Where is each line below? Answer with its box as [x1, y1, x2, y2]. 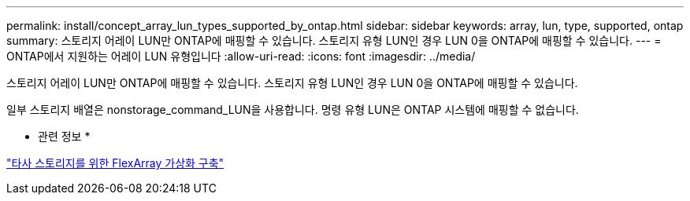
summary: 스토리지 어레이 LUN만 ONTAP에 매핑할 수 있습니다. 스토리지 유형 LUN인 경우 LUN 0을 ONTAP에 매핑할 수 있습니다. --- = [6, 34, 662, 47]
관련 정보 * [38, 130, 91, 143]
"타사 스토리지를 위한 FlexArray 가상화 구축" [6, 156, 224, 170]
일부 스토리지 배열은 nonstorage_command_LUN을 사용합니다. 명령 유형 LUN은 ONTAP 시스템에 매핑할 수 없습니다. [6, 103, 579, 116]
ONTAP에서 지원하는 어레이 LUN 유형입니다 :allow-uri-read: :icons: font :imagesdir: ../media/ [6, 49, 476, 63]
